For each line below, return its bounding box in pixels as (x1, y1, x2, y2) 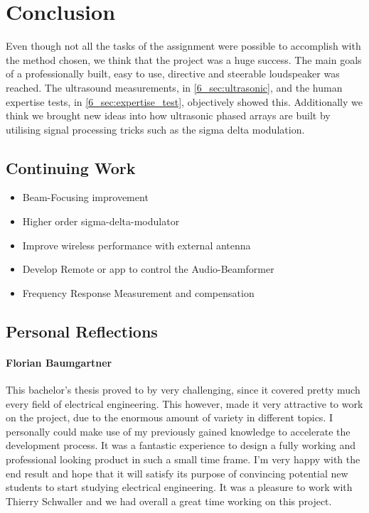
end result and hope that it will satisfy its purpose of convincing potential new (6, 465, 348, 480)
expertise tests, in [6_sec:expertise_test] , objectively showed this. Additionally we (6, 94, 363, 109)
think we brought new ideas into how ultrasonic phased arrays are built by (6, 108, 331, 123)
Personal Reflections (6, 320, 158, 342)
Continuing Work (6, 156, 136, 178)
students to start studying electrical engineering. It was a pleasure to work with (6, 480, 353, 495)
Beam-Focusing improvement (22, 190, 149, 205)
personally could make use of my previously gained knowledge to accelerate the (6, 423, 351, 438)
